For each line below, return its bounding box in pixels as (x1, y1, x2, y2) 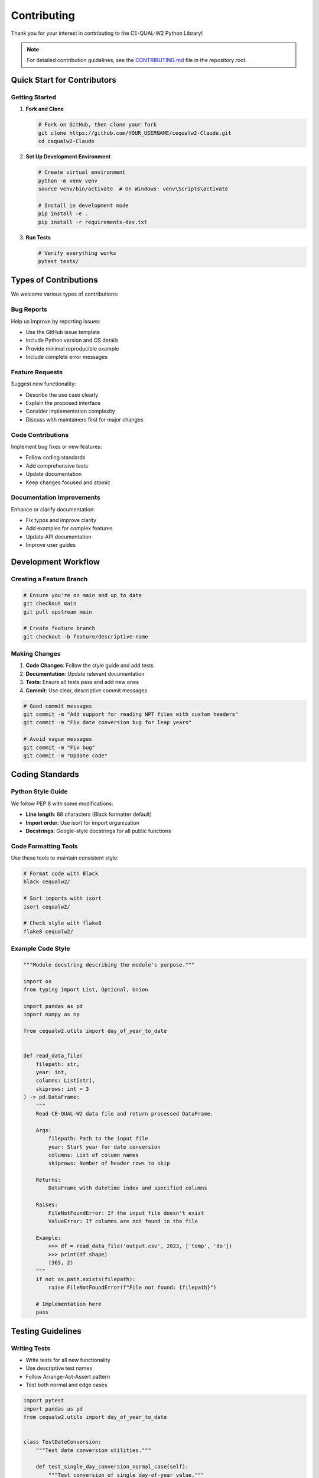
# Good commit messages (23, 702, 93, 709)
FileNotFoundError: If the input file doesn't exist (48, 1210, 204, 1216)
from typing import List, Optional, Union (23, 986, 148, 993)
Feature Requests (11, 368, 63, 376)
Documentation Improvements (11, 494, 100, 502)
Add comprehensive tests (25, 462, 89, 469)
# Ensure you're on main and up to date (23, 592, 142, 598)
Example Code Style (11, 945, 70, 953)
